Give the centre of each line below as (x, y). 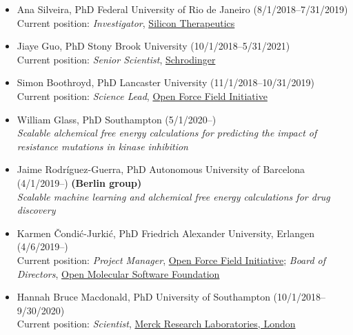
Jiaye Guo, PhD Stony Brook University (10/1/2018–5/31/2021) (153, 46)
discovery (36, 210)
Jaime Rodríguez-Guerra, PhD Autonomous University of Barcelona (161, 169)
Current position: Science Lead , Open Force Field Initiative (142, 95)
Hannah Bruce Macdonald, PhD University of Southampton (143, 297)
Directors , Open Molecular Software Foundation (118, 273)
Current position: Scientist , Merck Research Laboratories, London (156, 324)
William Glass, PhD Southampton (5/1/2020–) (117, 119)
